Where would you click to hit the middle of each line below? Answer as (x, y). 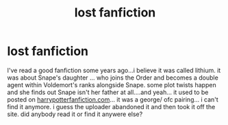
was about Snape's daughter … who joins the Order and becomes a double (113, 78)
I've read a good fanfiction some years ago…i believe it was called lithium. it (114, 70)
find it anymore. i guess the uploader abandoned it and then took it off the (111, 106)
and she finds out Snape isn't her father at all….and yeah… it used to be (108, 92)
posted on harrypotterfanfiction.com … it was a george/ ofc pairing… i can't (113, 99)
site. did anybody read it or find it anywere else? (75, 114)
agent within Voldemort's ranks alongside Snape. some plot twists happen (112, 84)
